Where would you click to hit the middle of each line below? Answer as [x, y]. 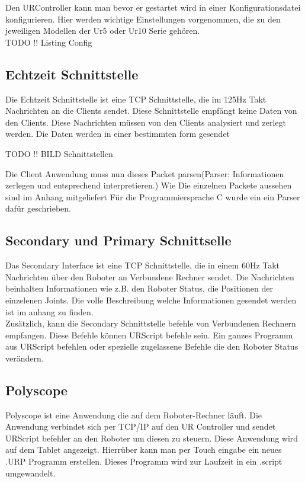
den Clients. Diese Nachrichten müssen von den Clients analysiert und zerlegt [146, 122]
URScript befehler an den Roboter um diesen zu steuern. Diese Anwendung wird [152, 438]
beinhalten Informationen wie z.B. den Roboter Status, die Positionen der [139, 288]
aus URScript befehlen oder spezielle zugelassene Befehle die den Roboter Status [152, 346]
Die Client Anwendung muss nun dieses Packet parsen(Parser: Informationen [145, 173]
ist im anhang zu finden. [49, 311]
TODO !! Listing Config [49, 42]
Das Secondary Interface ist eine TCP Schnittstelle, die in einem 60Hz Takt [143, 265]
